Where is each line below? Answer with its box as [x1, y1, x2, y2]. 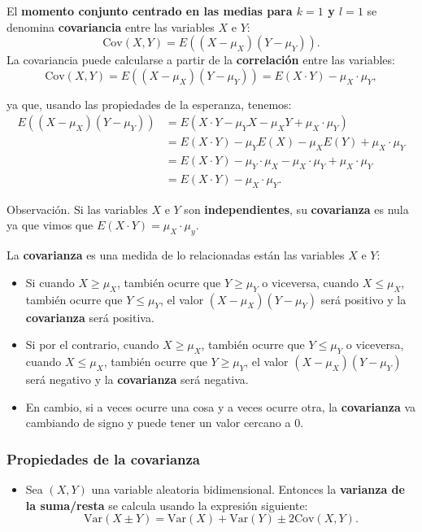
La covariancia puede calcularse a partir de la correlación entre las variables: [7, 51, 395, 68]
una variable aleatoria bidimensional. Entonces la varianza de [91, 481, 405, 498]
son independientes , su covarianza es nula [184, 200, 409, 217]
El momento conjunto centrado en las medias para [7, 2, 293, 19]
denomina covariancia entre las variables [7, 18, 215, 35]
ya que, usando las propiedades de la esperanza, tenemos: [7, 95, 292, 112]
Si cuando [25, 273, 75, 290]
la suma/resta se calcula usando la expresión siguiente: [25, 496, 308, 513]
